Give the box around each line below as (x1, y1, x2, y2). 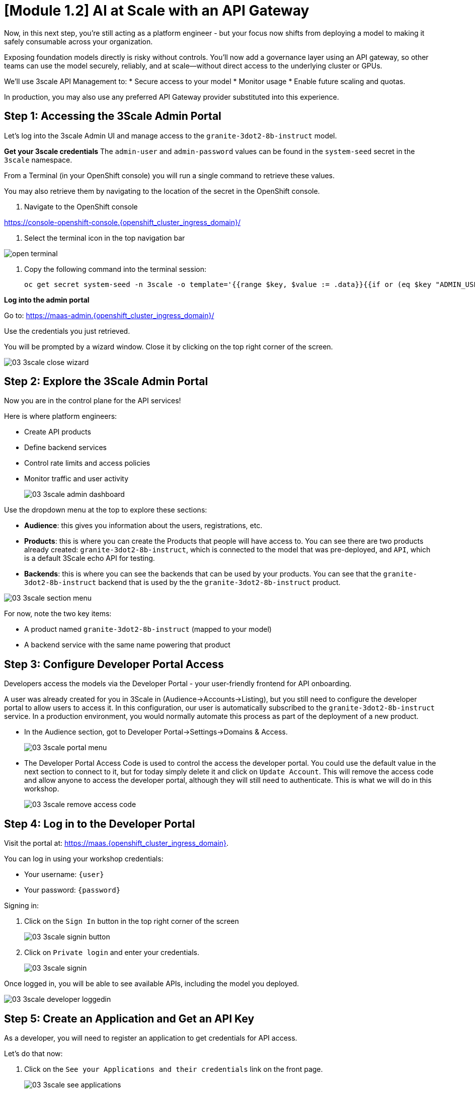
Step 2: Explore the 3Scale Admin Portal (4, 375, 208, 388)
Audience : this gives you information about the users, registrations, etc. (24, 521, 263, 530)
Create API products (24, 427, 91, 436)
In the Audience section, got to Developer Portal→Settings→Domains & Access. (24, 727, 288, 737)
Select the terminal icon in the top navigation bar (24, 233, 185, 242)
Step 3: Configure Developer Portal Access (4, 658, 224, 671)
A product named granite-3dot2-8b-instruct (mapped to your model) (24, 625, 272, 634)
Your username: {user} (24, 870, 104, 879)
